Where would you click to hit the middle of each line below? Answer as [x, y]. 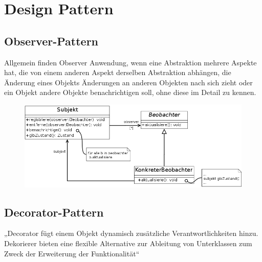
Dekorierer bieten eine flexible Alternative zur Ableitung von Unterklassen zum [128, 243]
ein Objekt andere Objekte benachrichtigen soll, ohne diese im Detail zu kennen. [130, 92]
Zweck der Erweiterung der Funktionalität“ [72, 253]
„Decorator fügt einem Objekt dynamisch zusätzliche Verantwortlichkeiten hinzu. [131, 233]
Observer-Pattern [51, 41]
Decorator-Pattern [54, 212]
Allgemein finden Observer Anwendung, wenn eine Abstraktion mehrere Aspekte [130, 62]
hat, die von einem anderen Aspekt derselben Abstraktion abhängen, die [118, 72]
